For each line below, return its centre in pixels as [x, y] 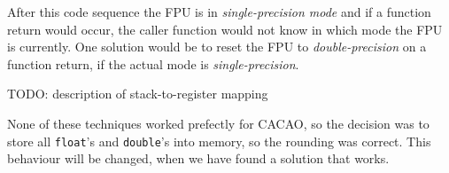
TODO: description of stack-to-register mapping [138, 94]
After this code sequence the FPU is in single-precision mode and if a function [219, 12]
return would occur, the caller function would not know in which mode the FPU [225, 29]
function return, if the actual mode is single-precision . [153, 63]
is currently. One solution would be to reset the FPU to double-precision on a [217, 47]
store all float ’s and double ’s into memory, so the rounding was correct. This [219, 141]
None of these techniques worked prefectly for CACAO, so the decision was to [218, 123]
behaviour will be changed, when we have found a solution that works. [198, 158]
